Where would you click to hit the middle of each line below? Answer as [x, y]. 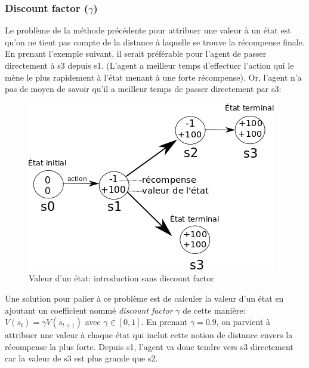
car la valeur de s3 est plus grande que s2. [81, 358]
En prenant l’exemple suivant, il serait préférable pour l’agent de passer [136, 53]
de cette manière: [214, 310]
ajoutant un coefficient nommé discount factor [89, 310]
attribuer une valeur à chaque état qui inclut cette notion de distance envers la [149, 335]
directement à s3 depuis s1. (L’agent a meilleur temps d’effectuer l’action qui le [149, 65]
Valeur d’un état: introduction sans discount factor [121, 278]
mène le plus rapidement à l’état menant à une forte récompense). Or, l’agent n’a [153, 77]
